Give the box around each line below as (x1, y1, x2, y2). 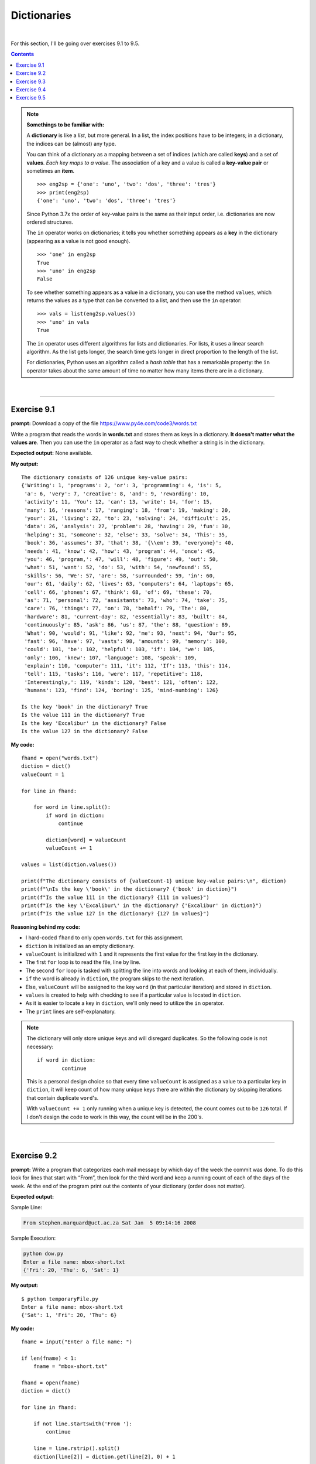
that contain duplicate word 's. (26, 1094, 99, 1101)
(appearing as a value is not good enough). (26, 237, 131, 244)
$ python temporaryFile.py (21, 1295, 99, 1302)
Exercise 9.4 (16, 85, 46, 93)
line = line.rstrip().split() (33, 1445, 120, 1452)
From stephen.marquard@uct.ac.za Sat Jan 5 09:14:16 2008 (23, 1220, 196, 1226)
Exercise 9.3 (16, 78, 46, 85)
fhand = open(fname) (21, 1380, 80, 1386)
